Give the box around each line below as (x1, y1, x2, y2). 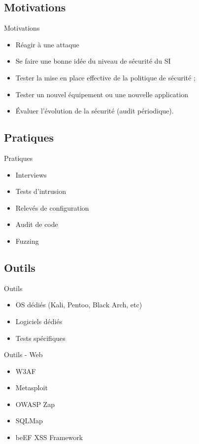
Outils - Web (4, 349, 43, 360)
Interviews (15, 169, 47, 180)
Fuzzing (15, 235, 39, 246)
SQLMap (15, 415, 43, 426)
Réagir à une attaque (15, 39, 79, 49)
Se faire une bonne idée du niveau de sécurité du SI (15, 56, 171, 66)
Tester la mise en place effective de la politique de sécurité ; (15, 72, 196, 82)
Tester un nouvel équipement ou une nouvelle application (15, 89, 188, 99)
